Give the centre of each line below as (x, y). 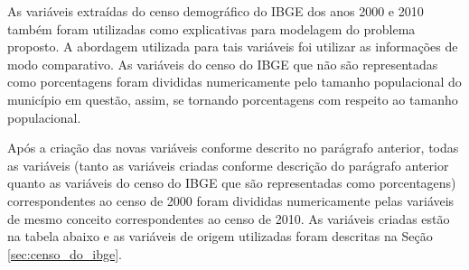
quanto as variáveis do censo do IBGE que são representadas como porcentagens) (232, 183)
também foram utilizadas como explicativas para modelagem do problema (211, 28)
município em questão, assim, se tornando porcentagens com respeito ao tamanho (233, 99)
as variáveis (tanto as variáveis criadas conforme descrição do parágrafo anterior (228, 165)
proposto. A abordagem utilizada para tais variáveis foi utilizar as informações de (233, 47)
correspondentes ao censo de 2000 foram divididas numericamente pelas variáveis (231, 200)
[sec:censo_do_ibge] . (65, 253)
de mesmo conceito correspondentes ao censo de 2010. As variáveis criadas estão (229, 218)
